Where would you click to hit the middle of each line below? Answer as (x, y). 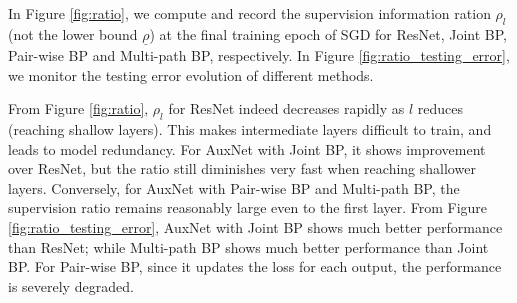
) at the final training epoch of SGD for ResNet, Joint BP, (328, 33)
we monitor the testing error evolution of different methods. (191, 74)
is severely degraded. (71, 285)
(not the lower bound (73, 33)
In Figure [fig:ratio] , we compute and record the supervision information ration (249, 13)
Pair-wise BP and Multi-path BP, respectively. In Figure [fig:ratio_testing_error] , (259, 55)
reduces (440, 108)
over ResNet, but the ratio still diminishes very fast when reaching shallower (242, 168)
